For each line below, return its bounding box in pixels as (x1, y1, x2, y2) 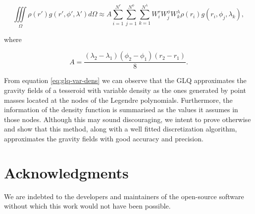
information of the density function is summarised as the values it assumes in (4, 104, 238, 115)
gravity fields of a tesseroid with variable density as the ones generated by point (4, 85, 247, 95)
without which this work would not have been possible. (4, 201, 171, 211)
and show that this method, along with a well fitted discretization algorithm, (4, 124, 237, 134)
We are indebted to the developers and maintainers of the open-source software (4, 191, 244, 201)
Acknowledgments (4, 162, 129, 182)
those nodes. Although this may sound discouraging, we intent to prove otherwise (4, 114, 251, 124)
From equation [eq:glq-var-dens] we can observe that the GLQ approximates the (4, 75, 247, 86)
